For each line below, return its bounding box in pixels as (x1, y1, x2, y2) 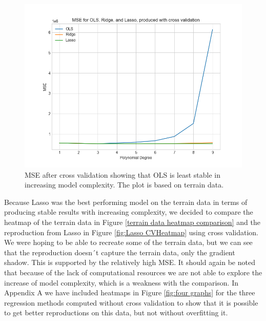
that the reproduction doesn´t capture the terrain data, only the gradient (4, 247, 235, 257)
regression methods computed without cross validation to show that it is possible (4, 297, 258, 308)
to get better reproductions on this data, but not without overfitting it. (4, 307, 228, 318)
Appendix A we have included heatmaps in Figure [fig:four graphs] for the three (4, 287, 255, 298)
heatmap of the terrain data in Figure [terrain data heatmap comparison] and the (4, 216, 260, 227)
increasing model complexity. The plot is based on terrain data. (25, 179, 224, 190)
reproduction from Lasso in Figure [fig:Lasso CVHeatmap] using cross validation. (4, 226, 259, 237)
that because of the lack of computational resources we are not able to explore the (4, 267, 262, 277)
